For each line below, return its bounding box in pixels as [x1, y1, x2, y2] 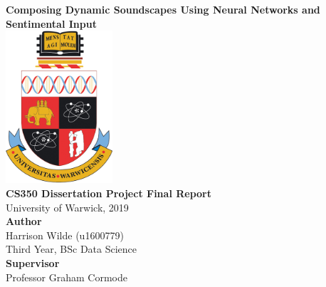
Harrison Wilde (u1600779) [6, 227, 124, 242]
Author [6, 214, 42, 229]
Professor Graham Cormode [6, 269, 127, 284]
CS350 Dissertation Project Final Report [6, 186, 212, 201]
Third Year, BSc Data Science [6, 241, 137, 256]
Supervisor [6, 256, 60, 271]
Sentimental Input [6, 16, 97, 31]
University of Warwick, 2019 [6, 199, 129, 214]
